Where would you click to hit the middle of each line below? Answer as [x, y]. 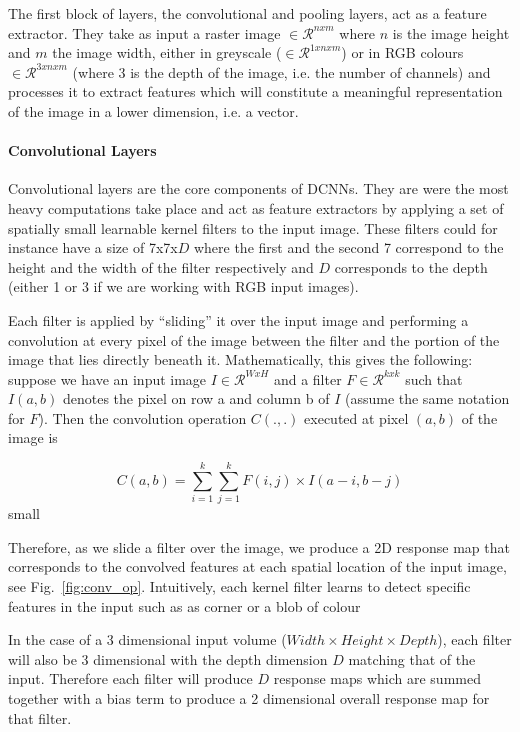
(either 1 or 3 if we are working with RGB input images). [183, 286]
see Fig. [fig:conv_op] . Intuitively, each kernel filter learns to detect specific [239, 585]
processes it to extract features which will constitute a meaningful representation [255, 91]
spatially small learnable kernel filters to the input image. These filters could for [253, 227]
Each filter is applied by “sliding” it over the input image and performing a [238, 319]
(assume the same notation [427, 398]
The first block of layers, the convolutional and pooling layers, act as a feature [247, 13]
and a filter [307, 378]
